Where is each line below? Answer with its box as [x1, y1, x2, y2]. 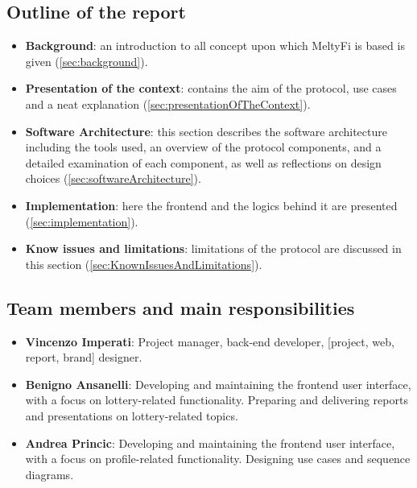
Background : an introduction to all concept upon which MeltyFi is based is [25, 37, 405, 54]
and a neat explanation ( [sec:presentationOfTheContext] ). [25, 95, 311, 112]
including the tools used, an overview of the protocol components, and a [25, 139, 382, 155]
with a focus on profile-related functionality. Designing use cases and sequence [25, 450, 411, 467]
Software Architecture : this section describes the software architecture [25, 122, 387, 139]
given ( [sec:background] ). [25, 52, 148, 69]
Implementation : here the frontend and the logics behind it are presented [25, 196, 398, 213]
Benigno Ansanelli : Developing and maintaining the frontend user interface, [25, 375, 411, 392]
